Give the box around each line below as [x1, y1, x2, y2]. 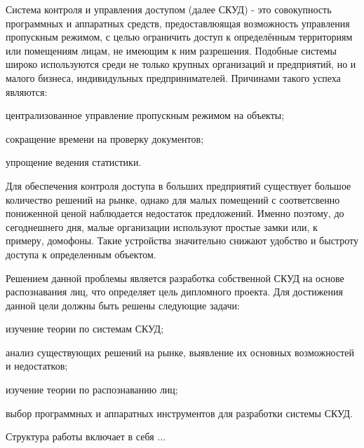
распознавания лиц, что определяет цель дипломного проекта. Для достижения [6, 284, 343, 299]
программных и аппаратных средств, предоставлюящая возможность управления [6, 15, 350, 30]
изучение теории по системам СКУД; [6, 321, 164, 336]
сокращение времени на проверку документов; [6, 131, 204, 146]
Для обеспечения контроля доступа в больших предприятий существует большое [6, 178, 351, 192]
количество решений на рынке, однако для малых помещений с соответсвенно [6, 192, 340, 206]
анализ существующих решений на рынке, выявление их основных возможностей [6, 344, 355, 359]
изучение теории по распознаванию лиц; [6, 382, 178, 397]
